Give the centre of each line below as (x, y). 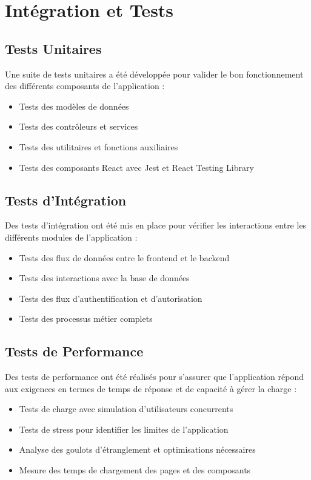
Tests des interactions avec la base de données (104, 278)
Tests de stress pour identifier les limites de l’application (124, 429)
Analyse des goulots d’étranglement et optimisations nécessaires (137, 449)
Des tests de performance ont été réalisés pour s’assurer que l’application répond (155, 377)
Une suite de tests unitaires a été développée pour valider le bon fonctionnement (154, 74)
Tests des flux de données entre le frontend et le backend (124, 257)
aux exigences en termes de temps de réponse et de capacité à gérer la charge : (151, 388)
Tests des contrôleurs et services (79, 126)
